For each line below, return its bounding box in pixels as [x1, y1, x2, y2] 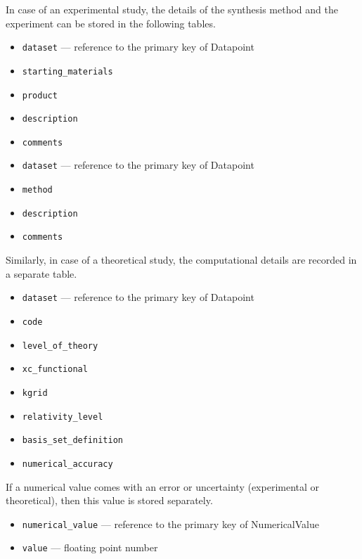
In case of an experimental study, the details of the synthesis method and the [6, 2, 338, 16]
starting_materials [22, 66, 113, 77]
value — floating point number [22, 540, 158, 555]
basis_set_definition [22, 435, 123, 446]
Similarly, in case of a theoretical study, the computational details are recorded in [6, 252, 357, 267]
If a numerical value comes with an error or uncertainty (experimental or [6, 479, 320, 494]
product [22, 90, 58, 101]
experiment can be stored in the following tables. [6, 15, 216, 30]
